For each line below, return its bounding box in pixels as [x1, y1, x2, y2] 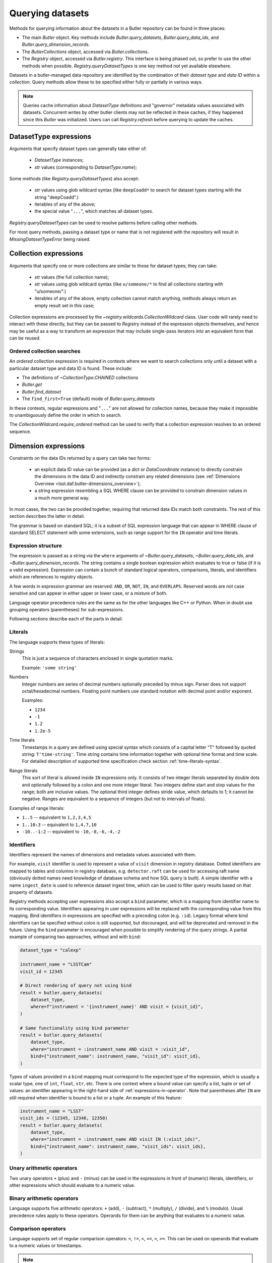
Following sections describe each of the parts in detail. [9, 616, 123, 622]
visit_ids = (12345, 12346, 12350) [20, 1115, 108, 1121]
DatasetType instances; [34, 157, 84, 163]
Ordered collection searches [9, 348, 81, 355]
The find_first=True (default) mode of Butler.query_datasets [22, 396, 155, 402]
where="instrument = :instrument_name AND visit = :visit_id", [30, 1046, 190, 1052]
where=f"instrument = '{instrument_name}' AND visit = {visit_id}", [30, 1004, 203, 1010]
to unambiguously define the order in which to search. [9, 412, 122, 418]
